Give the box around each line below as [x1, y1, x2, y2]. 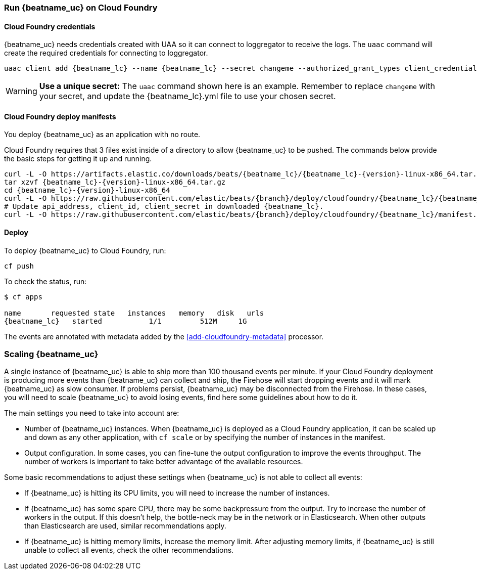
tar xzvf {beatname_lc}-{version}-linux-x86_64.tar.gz [4, 178, 226, 187]
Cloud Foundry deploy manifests [4, 112, 116, 121]
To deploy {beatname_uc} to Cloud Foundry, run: [4, 246, 166, 255]
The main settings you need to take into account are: [4, 409, 179, 418]
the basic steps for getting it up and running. [4, 154, 152, 163]
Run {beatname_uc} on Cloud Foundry [4, 3, 158, 13]
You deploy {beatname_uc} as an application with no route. [4, 130, 201, 139]
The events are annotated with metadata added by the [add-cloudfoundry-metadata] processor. [4, 332, 324, 341]
